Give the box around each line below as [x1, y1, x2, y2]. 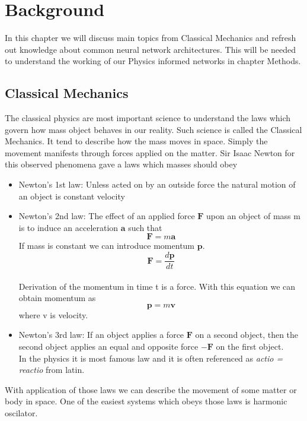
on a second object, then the [195, 328, 299, 341]
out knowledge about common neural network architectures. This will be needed [5, 43, 296, 55]
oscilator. [5, 407, 38, 419]
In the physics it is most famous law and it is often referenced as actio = [18, 352, 283, 364]
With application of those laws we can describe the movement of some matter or [5, 383, 297, 395]
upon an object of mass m [206, 210, 300, 222]
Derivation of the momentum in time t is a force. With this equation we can [18, 280, 296, 292]
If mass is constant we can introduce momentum [18, 239, 195, 252]
